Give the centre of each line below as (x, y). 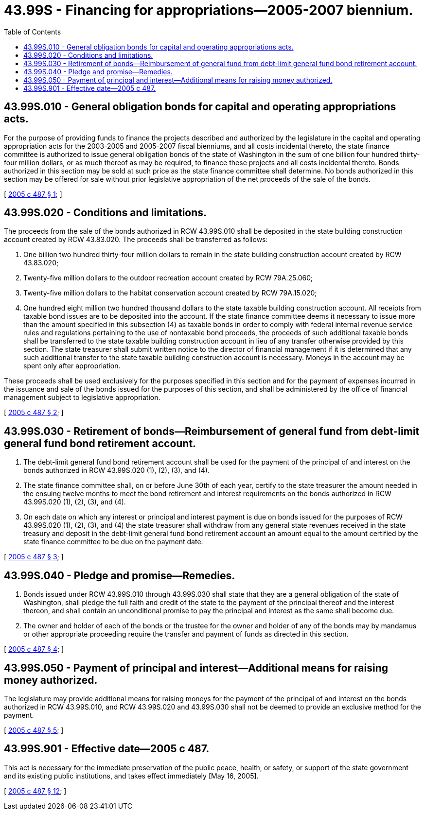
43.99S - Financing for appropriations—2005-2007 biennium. (209, 10)
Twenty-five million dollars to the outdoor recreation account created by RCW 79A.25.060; (168, 278)
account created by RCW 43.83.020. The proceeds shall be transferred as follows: (136, 240)
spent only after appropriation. (72, 366)
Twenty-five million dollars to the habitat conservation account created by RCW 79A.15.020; (170, 293)
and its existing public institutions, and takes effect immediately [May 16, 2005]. (131, 776)
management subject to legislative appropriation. (82, 398)
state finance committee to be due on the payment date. (113, 542)
